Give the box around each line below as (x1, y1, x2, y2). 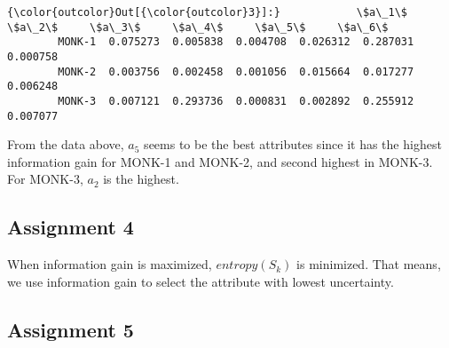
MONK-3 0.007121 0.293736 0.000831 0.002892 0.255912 (58, 94, 414, 107)
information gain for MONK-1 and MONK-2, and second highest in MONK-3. (7, 152, 433, 170)
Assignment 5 (7, 315, 134, 343)
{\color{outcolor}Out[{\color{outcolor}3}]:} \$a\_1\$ (7, 6, 408, 19)
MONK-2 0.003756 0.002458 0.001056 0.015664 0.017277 (58, 65, 414, 78)
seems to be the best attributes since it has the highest (144, 135, 442, 154)
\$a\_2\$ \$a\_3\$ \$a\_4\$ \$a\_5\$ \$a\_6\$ (7, 20, 389, 34)
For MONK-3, (7, 170, 83, 188)
